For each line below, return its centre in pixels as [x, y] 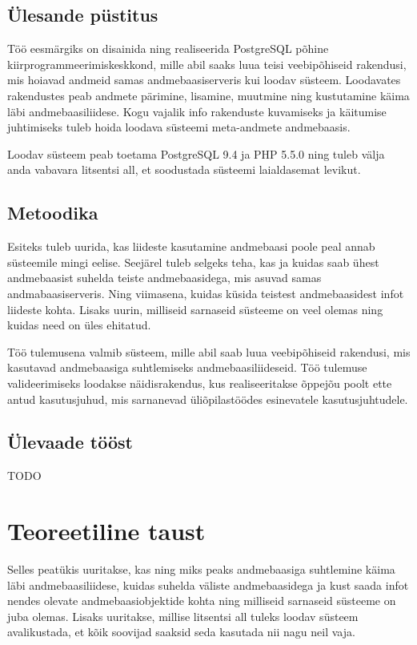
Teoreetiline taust [106, 531]
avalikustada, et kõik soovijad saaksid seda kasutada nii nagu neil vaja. [181, 632]
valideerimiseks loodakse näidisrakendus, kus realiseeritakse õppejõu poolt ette [200, 383]
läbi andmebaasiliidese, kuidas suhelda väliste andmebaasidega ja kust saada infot [208, 585]
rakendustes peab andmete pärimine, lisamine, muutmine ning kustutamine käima [208, 95]
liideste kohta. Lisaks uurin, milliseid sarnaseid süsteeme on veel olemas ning [195, 309]
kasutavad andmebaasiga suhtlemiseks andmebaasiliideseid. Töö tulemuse [187, 367]
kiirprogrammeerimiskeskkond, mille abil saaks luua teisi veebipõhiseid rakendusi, [207, 64]
